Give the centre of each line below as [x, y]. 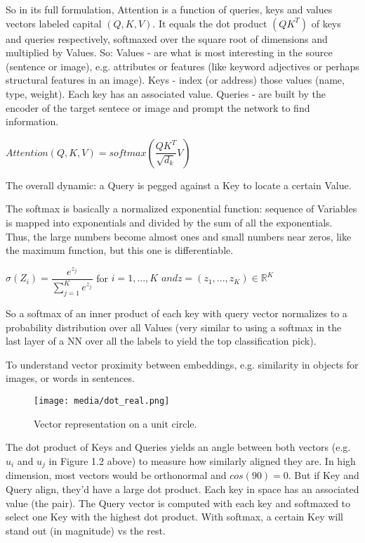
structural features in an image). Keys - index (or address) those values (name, [175, 80]
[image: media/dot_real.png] [102, 401]
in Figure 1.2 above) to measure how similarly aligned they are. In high [202, 460]
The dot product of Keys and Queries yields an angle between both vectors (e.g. [178, 447]
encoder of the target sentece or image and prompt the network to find [158, 107]
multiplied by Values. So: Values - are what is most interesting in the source [169, 52]
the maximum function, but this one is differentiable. [120, 250]
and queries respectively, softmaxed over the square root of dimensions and [167, 38]
